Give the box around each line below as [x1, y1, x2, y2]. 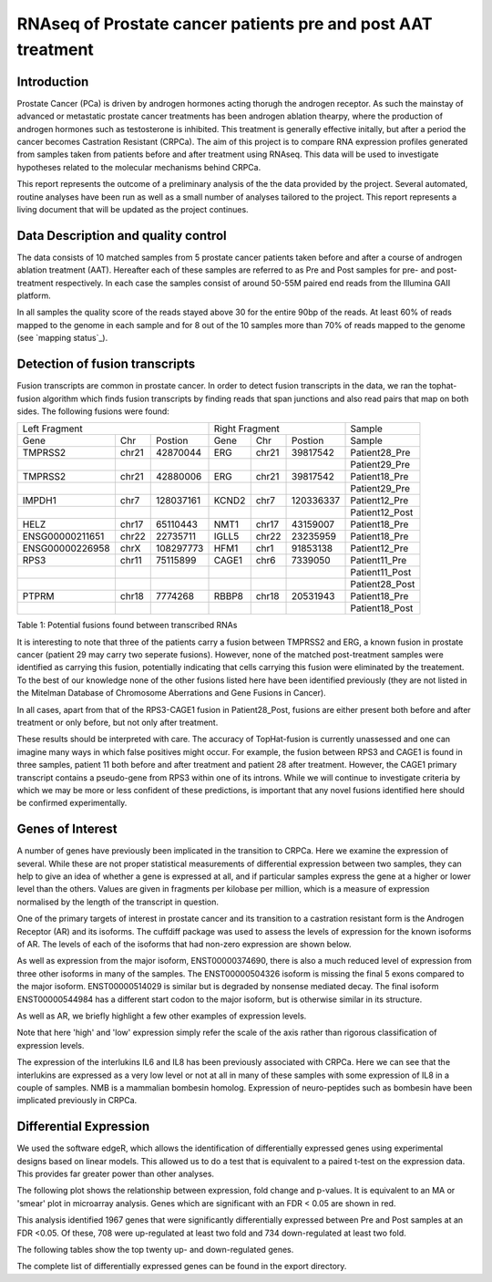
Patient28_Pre [350, 447, 411, 460]
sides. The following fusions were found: [16, 406, 170, 417]
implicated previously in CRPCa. [16, 1095, 138, 1106]
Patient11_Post [350, 566, 412, 579]
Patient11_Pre [350, 554, 407, 567]
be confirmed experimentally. [16, 798, 128, 809]
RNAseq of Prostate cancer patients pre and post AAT [16, 14, 433, 34]
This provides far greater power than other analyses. [16, 1168, 214, 1180]
